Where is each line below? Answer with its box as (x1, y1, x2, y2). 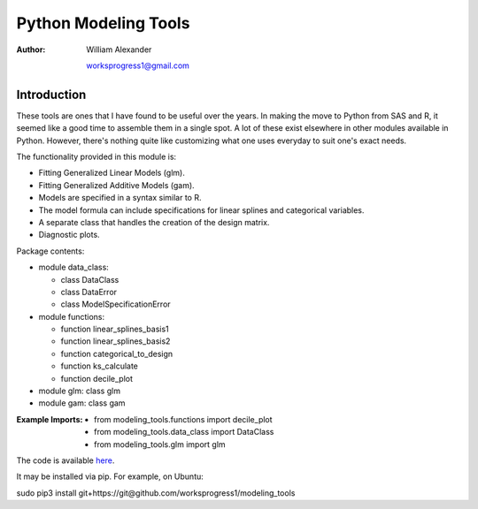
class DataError (60, 286, 118, 297)
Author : (16, 44, 46, 55)
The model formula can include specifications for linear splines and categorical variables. (38, 204, 365, 216)
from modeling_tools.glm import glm (94, 438, 226, 450)
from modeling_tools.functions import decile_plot (94, 414, 274, 424)
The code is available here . (16, 455, 115, 466)
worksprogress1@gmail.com (86, 60, 190, 71)
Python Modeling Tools (16, 13, 190, 33)
